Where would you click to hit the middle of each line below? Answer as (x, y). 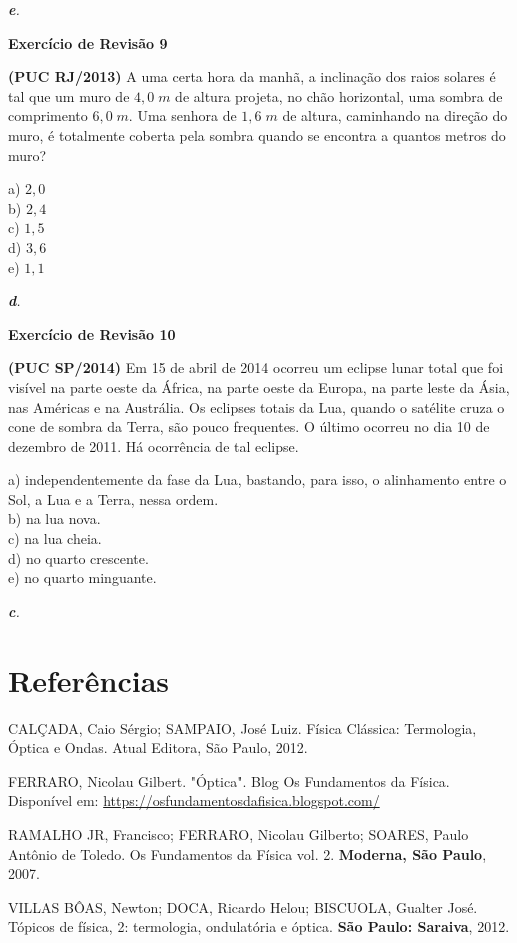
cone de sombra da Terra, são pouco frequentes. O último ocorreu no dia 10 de (249, 426)
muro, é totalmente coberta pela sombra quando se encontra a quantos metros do (257, 134)
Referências (89, 679)
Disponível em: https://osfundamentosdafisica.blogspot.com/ (194, 800)
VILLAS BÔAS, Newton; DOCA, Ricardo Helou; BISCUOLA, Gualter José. (243, 906)
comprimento (48, 115)
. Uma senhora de (182, 115)
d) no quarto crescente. (78, 557)
